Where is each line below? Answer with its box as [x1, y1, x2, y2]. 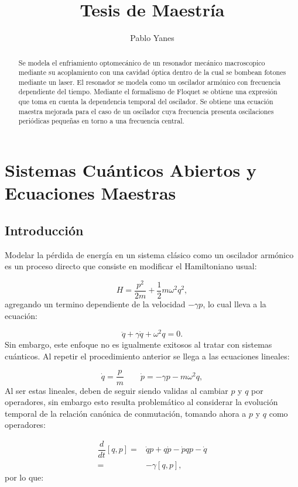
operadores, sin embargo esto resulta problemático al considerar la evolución [5, 396, 278, 408]
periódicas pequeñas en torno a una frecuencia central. [18, 116, 184, 126]
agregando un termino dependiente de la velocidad [5, 298, 186, 310]
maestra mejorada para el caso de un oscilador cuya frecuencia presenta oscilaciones [18, 106, 274, 116]
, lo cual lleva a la [203, 298, 266, 310]
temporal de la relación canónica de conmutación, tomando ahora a [5, 407, 246, 419]
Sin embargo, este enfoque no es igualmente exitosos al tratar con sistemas [5, 338, 272, 351]
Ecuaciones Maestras [5, 181, 176, 205]
